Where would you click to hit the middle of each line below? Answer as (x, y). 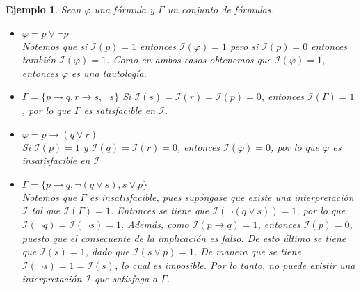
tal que (46, 210)
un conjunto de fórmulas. (220, 9)
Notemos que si (55, 46)
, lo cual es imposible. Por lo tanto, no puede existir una (235, 265)
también (39, 59)
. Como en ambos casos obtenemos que (189, 59)
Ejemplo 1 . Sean (43, 9)
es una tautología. (109, 73)
